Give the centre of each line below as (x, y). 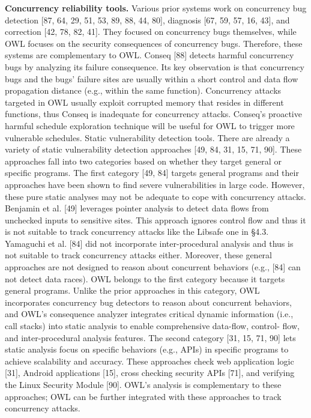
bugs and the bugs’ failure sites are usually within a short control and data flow (152, 78)
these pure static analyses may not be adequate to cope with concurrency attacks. (155, 196)
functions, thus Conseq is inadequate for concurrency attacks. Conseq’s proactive (153, 114)
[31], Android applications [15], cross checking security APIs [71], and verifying (150, 373)
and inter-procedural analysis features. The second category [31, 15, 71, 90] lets (150, 337)
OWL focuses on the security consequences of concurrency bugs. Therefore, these (154, 43)
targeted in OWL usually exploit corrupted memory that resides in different (144, 102)
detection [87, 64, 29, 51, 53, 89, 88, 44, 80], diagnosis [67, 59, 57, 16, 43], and (147, 20)
